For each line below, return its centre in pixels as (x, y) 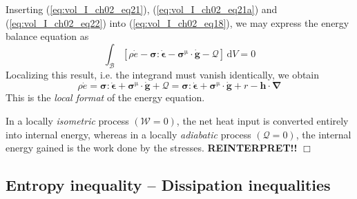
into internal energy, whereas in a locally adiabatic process (128, 134)
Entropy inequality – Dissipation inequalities (168, 185)
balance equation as (47, 36)
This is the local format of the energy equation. (105, 97)
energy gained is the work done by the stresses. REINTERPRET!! (152, 148)
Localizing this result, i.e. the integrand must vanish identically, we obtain (163, 74)
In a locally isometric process (67, 120)
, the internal (324, 134)
